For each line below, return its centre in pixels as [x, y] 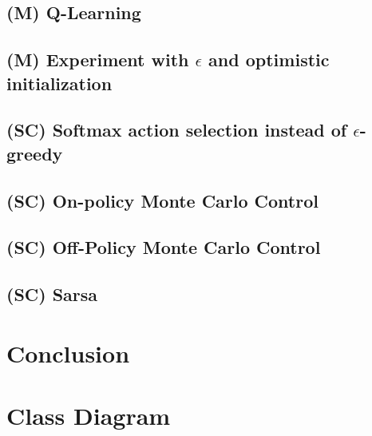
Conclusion [68, 353]
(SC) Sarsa [52, 294]
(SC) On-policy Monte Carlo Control [162, 200]
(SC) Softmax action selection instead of [177, 130]
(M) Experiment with [98, 59]
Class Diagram [89, 416]
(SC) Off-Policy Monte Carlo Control [164, 247]
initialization [59, 83]
